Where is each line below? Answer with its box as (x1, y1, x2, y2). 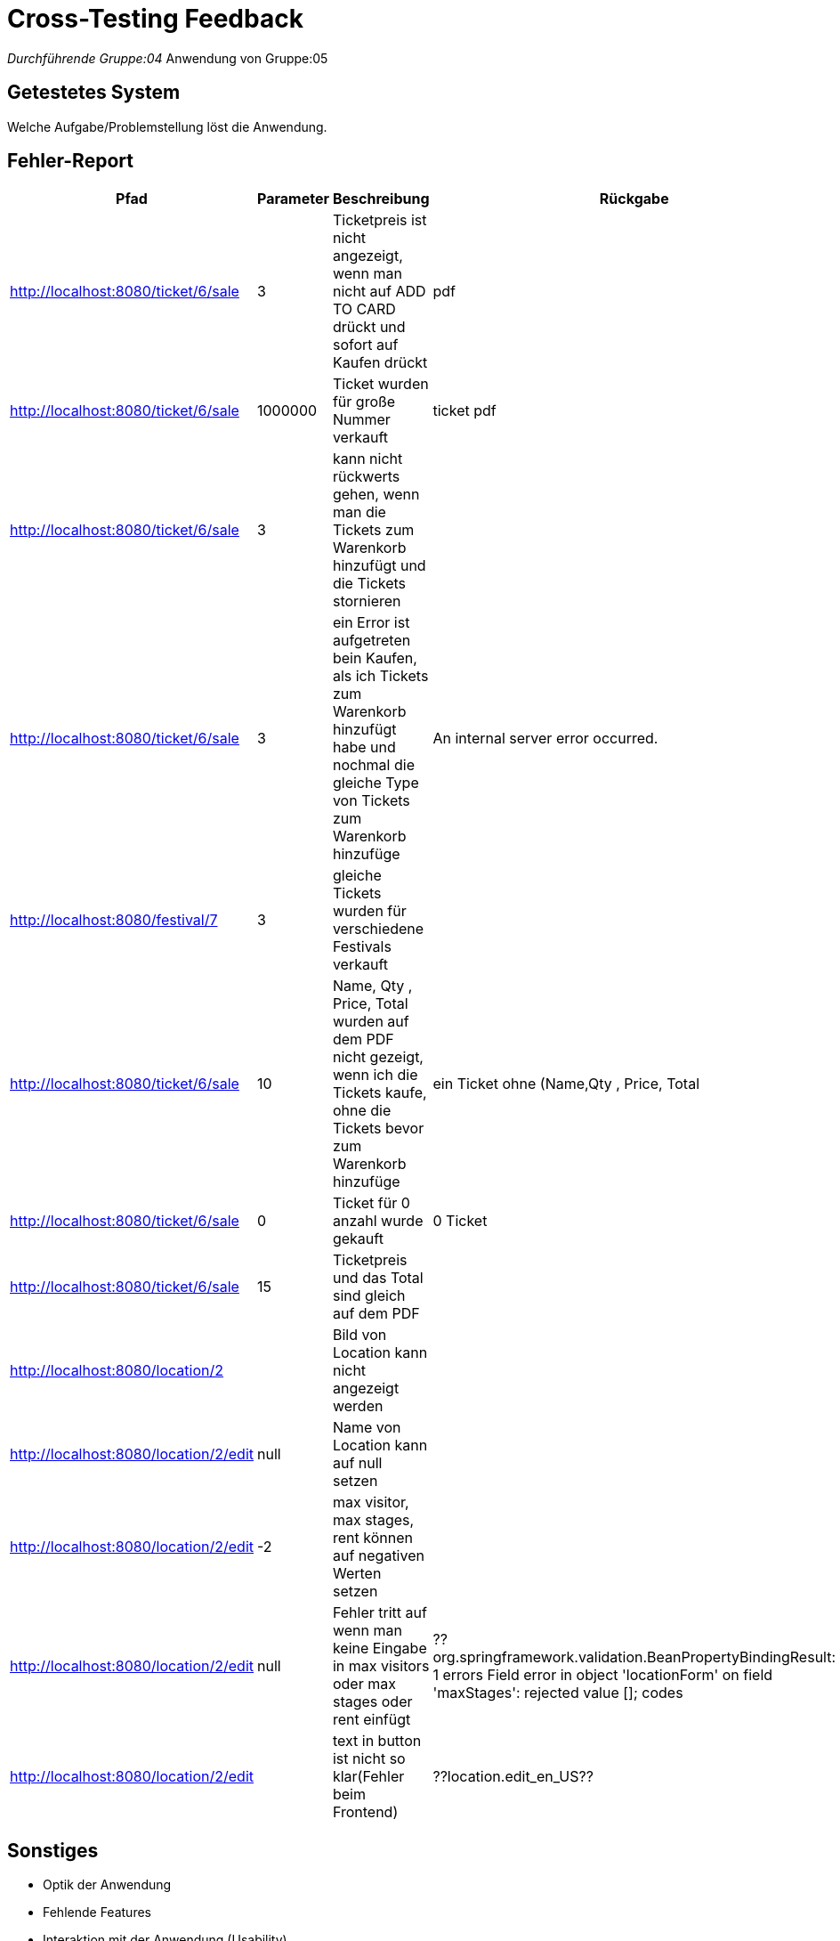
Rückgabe (599, 190, 669, 208)
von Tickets (332, 792, 410, 810)
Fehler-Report (7, 150, 133, 173)
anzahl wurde (332, 1212, 424, 1230)
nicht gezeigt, (332, 1048, 424, 1067)
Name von (332, 1418, 401, 1437)
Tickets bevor (332, 1119, 424, 1138)
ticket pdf (432, 402, 497, 420)
